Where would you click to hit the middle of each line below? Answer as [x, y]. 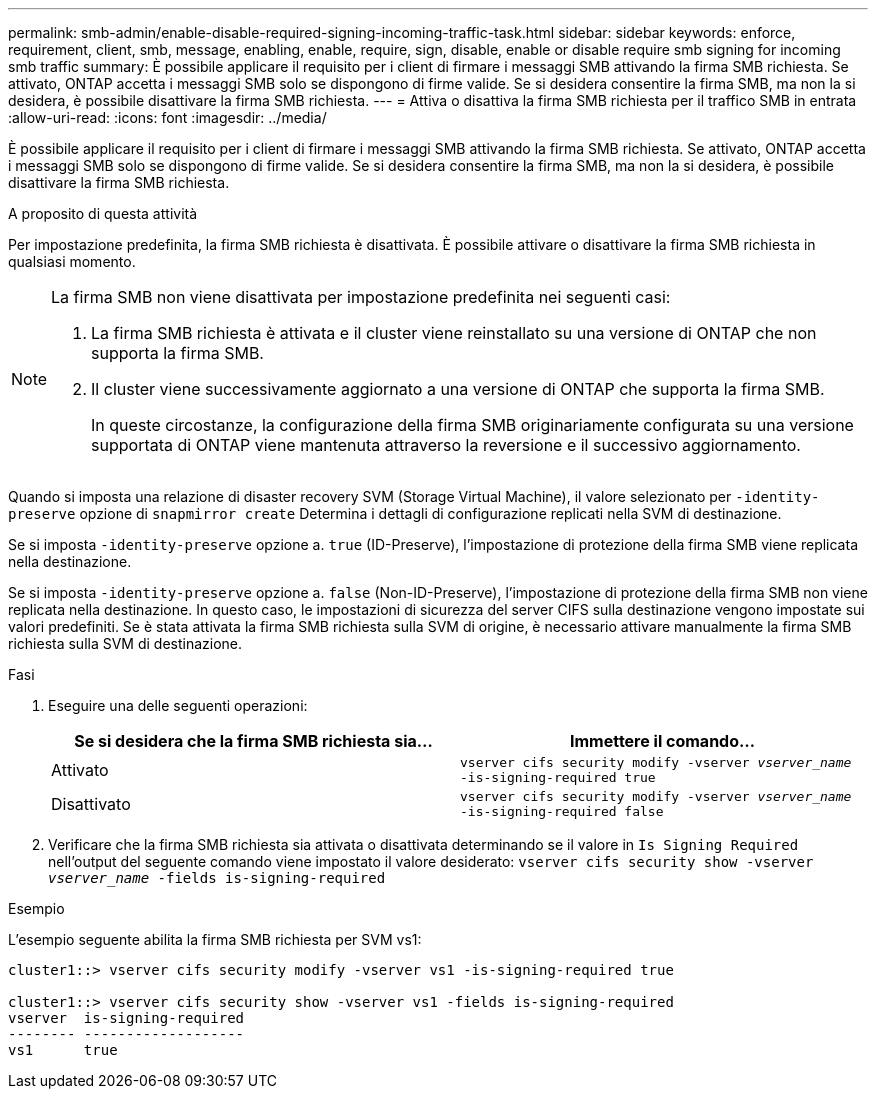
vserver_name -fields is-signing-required [217, 878]
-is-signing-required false [562, 811]
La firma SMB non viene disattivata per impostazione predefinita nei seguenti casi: [361, 297]
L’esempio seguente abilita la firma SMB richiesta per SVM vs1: [215, 939]
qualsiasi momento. [72, 261]
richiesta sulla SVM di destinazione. [125, 643]
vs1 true [63, 1050]
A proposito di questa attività [103, 213]
